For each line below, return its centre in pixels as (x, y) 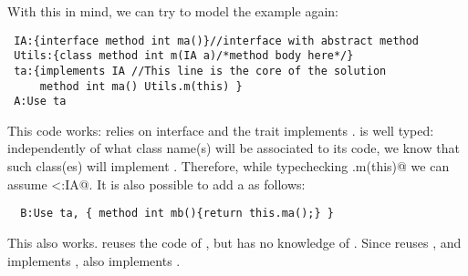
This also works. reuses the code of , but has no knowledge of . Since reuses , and (234, 242)
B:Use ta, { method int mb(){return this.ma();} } (177, 214)
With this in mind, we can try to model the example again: (173, 11)
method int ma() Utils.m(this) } (141, 86)
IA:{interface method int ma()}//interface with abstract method (217, 41)
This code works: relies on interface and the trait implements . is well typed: (221, 130)
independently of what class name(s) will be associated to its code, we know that (234, 148)
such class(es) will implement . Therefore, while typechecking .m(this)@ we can (229, 166)
